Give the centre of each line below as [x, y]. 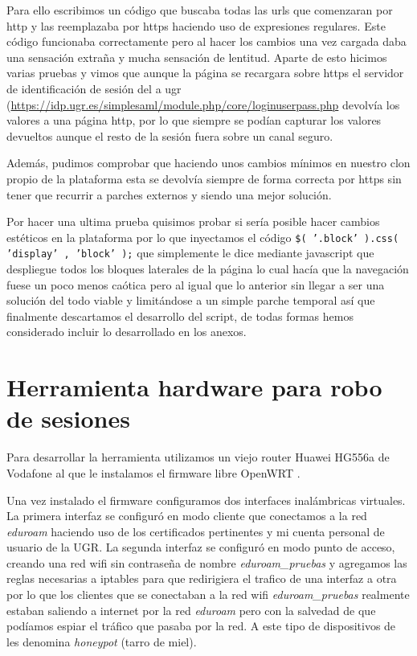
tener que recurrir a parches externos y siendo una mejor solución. [169, 194]
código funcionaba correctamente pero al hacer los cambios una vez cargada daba [206, 41]
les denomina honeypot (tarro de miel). [102, 641]
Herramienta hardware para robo [194, 387]
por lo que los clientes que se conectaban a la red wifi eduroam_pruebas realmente [208, 594]
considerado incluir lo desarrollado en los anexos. [127, 332]
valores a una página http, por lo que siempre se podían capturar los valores [194, 120]
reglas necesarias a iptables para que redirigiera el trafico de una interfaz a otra [202, 578]
